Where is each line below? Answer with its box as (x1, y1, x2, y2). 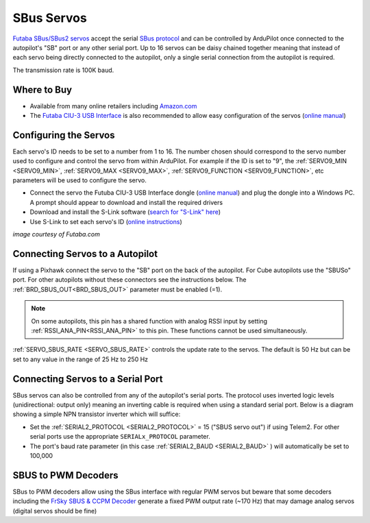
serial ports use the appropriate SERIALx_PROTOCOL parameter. (29, 433, 210, 441)
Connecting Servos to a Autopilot (12, 247, 158, 260)
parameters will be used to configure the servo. (12, 176, 147, 184)
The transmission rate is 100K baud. (12, 66, 114, 74)
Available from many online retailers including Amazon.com (29, 101, 197, 110)
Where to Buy (12, 84, 72, 95)
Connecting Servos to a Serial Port (12, 373, 164, 385)
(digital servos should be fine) (12, 507, 97, 515)
